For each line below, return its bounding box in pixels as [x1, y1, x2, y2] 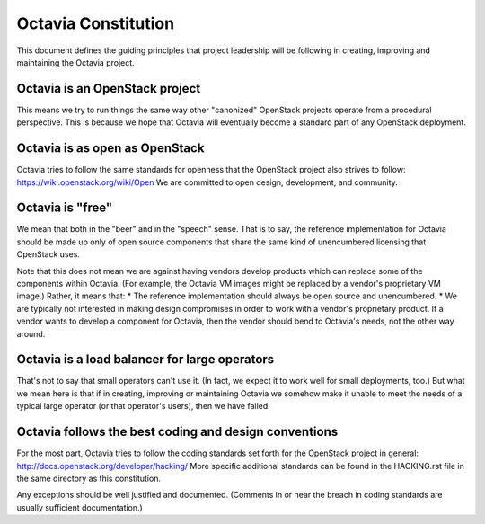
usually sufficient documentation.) [16, 502, 143, 512]
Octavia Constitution [16, 13, 175, 33]
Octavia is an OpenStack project [16, 81, 201, 96]
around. [16, 328, 46, 339]
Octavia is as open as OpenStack [16, 140, 205, 156]
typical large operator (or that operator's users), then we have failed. [16, 401, 271, 412]
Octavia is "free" [16, 200, 113, 216]
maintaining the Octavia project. [16, 57, 135, 67]
